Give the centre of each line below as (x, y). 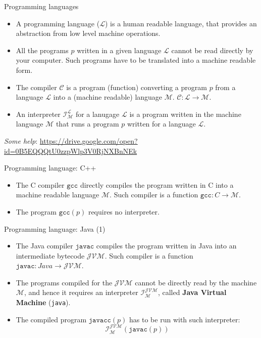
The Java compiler (44, 246)
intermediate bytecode (50, 255)
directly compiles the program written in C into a (157, 184)
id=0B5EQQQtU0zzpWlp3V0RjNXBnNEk (71, 151)
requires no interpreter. (124, 211)
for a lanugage (97, 114)
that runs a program (87, 124)
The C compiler (40, 184)
